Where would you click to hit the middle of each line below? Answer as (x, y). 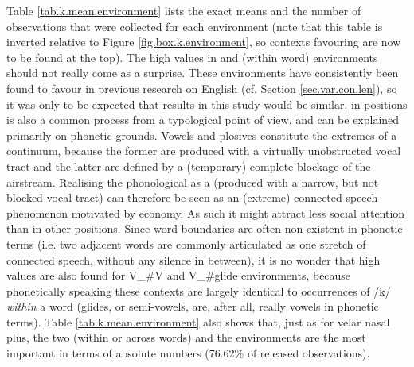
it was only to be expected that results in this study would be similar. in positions (207, 104)
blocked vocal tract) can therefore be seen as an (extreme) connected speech (192, 197)
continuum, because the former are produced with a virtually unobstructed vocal (204, 151)
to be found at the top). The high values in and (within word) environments (192, 57)
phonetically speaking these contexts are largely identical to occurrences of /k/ (199, 290)
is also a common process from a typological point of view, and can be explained (203, 120)
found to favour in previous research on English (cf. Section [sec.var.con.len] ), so (202, 88)
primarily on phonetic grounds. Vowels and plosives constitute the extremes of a (202, 135)
